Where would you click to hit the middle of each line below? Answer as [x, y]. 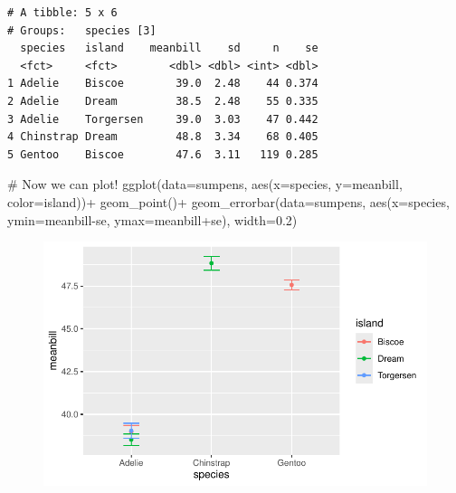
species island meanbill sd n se [169, 48]
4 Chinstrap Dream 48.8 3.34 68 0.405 [163, 137]
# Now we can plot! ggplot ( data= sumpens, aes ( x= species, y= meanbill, [205, 184]
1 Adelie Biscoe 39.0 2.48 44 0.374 [163, 84]
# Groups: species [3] [82, 30]
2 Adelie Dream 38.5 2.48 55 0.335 [163, 101]
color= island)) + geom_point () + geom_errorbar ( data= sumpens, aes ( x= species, [228, 201]
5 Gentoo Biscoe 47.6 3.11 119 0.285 [163, 154]
